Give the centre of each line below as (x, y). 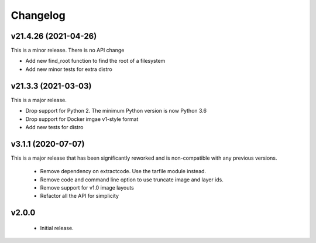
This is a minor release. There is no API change (68, 50)
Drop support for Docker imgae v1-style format (82, 119)
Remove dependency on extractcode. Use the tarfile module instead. (123, 171)
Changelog (38, 15)
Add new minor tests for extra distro (69, 69)
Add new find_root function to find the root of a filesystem (95, 61)
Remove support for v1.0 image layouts (87, 188)
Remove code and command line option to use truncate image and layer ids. (132, 180)
